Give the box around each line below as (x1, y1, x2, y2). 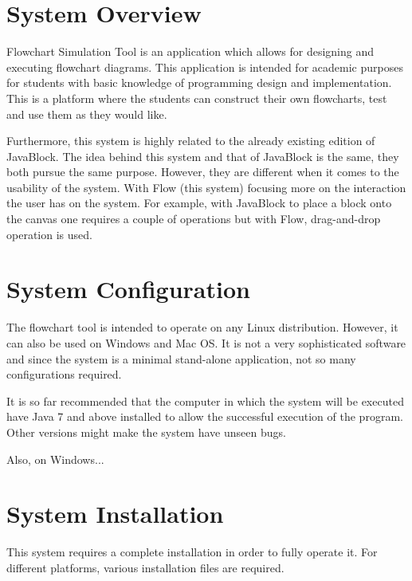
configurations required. (6, 366, 122, 383)
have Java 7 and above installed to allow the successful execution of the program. (6, 408, 403, 425)
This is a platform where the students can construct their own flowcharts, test (6, 89, 387, 106)
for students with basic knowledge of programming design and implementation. (6, 74, 392, 91)
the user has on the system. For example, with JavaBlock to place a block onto (6, 194, 392, 211)
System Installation (6, 497, 224, 530)
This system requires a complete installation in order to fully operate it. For (6, 544, 378, 560)
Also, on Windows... (6, 450, 104, 467)
